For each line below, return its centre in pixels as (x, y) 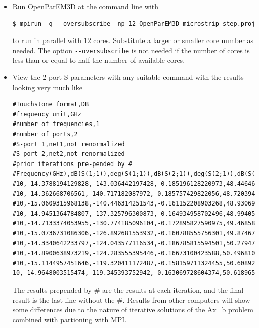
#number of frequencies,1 (56, 124)
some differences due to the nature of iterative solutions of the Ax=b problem (133, 310)
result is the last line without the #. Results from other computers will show (131, 299)
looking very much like (47, 87)
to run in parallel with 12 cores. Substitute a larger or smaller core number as (133, 40)
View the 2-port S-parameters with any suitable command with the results (128, 77)
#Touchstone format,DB (51, 105)
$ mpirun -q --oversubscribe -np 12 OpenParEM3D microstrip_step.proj (134, 24)
